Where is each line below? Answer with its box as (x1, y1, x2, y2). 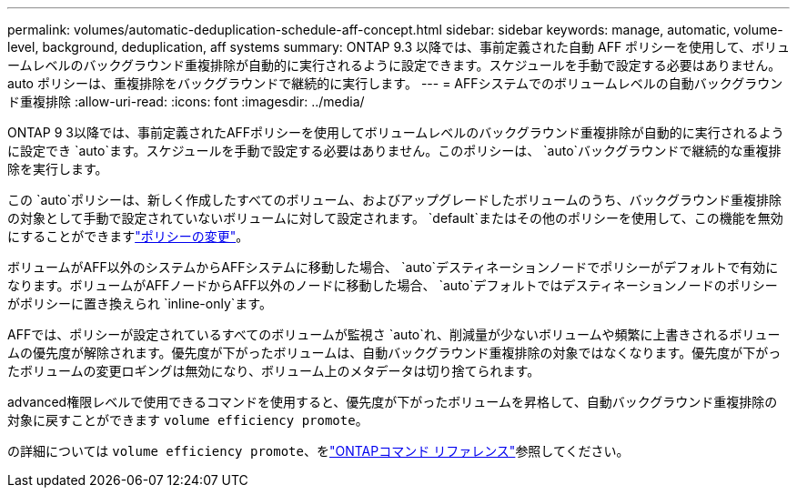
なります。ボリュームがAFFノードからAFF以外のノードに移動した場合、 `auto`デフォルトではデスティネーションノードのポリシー (7, 278, 778, 293)
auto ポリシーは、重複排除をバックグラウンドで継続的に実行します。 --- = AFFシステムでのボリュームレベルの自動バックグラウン (7, 76, 783, 91)
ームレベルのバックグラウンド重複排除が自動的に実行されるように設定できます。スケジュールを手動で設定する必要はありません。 (7, 57, 782, 73)
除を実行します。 (7, 161, 108, 177)
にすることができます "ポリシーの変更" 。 (7, 228, 249, 244)
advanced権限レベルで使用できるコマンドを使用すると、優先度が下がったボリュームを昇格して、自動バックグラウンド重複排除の (7, 394, 778, 409)
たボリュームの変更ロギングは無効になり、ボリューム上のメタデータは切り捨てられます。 (7, 363, 540, 379)
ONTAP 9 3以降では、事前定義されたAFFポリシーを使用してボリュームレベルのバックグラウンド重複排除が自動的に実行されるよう (7, 125, 784, 140)
